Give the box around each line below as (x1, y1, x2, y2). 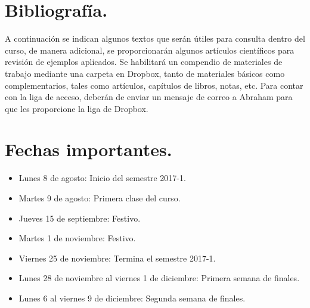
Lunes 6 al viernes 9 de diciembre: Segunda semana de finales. (18, 291, 246, 304)
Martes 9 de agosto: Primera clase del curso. (18, 192, 181, 204)
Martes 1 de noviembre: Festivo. (18, 232, 136, 244)
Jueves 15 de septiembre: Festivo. (18, 211, 141, 224)
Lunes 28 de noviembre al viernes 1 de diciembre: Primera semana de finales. (18, 272, 300, 284)
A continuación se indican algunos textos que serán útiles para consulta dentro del (5, 32, 305, 45)
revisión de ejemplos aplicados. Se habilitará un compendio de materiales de (5, 55, 283, 68)
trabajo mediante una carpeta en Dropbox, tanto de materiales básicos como (5, 67, 285, 79)
